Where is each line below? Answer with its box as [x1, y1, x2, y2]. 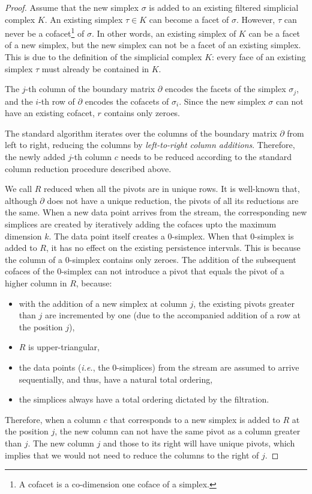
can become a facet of [149, 13, 229, 25]
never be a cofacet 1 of [5, 25, 85, 39]
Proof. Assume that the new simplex [5, 1, 139, 13]
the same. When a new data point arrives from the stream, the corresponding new [5, 206, 307, 218]
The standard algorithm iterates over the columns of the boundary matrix [5, 126, 277, 139]
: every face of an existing [212, 51, 306, 63]
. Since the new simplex [179, 94, 266, 107]
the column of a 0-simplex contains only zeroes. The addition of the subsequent [5, 253, 296, 265]
